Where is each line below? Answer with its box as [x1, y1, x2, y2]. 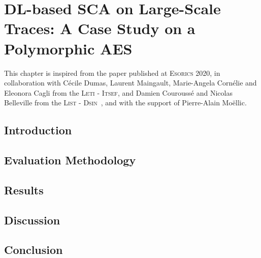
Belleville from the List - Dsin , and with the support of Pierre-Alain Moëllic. [4, 97, 247, 108]
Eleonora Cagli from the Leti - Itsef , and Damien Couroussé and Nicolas [4, 87, 233, 98]
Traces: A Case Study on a [4, 18, 195, 39]
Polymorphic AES [4, 38, 133, 59]
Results [4, 182, 44, 197]
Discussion [4, 212, 60, 227]
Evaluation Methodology [4, 152, 136, 168]
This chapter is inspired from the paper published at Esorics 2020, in [4, 67, 220, 78]
